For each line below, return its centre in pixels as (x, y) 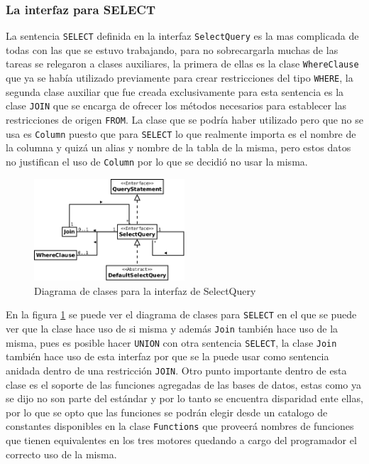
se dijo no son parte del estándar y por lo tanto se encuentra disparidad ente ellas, (184, 398)
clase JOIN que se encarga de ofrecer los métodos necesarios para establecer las (176, 106)
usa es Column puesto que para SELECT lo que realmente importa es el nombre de (181, 133)
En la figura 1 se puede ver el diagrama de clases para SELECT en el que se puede (181, 314)
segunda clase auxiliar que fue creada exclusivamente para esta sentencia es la (175, 91)
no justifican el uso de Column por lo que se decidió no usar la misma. (157, 161)
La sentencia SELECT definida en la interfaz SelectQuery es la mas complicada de (182, 36)
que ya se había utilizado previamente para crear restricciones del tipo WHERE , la (180, 78)
